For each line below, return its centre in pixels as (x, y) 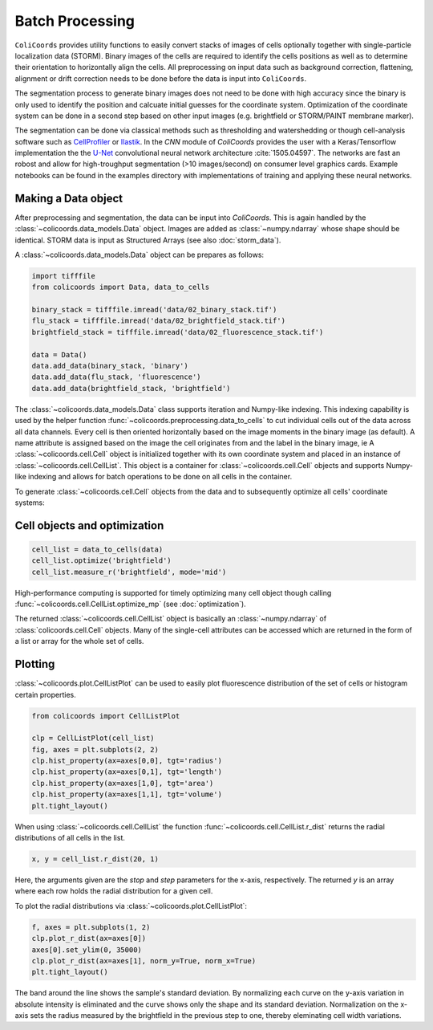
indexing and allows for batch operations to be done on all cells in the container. (160, 477)
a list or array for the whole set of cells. (79, 641)
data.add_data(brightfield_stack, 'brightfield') (131, 388)
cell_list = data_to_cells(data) (97, 549)
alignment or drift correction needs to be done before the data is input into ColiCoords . (161, 78)
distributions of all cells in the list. (70, 838)
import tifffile (64, 276)
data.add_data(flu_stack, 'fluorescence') (116, 377)
